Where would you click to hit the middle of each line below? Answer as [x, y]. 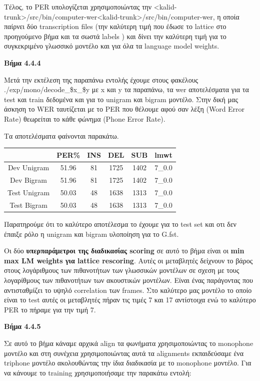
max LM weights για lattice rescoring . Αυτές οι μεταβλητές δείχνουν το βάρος [128, 260]
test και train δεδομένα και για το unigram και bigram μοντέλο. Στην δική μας [121, 99]
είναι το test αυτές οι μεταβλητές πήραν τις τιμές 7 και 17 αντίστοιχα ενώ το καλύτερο [130, 300]
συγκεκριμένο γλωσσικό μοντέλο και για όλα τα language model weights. [112, 46]
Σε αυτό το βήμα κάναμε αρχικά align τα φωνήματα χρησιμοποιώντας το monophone [129, 343]
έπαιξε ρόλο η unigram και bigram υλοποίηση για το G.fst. [91, 234]
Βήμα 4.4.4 [22, 62]
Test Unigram [29, 193]
